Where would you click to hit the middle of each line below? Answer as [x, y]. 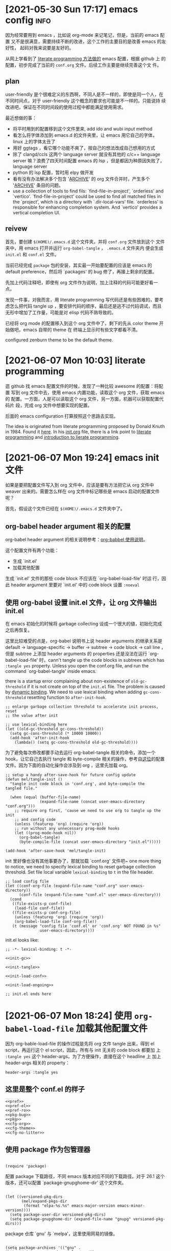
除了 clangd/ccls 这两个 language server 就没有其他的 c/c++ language [87, 154]
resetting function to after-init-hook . [67, 697]
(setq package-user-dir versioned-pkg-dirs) [58, 1215]
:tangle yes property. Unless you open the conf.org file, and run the [77, 666]
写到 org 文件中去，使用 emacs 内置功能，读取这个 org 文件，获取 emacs [88, 392]
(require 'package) [26, 1166]
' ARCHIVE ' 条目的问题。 [38, 185]
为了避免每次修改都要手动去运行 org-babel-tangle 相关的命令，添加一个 [80, 753]
